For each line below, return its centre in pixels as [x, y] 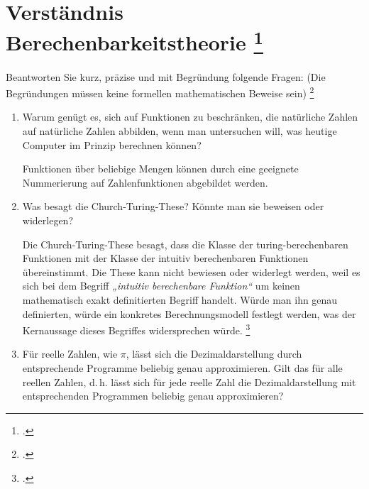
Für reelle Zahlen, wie [70, 354]
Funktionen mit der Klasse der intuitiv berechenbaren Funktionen [165, 258]
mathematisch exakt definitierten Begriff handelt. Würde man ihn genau [180, 300]
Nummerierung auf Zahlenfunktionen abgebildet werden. [145, 182]
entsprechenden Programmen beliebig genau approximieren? [153, 396]
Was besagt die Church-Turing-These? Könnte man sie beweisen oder [173, 206]
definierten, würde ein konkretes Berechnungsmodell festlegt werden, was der [189, 313]
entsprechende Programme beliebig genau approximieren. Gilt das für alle [182, 368]
